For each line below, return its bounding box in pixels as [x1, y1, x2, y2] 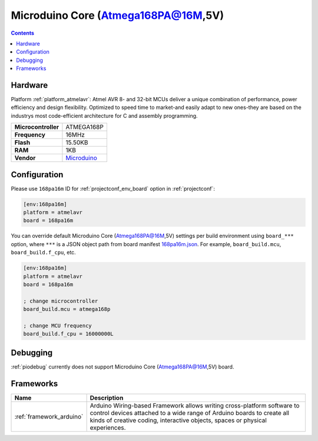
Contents [11, 29, 35, 37]
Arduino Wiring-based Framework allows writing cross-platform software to [90, 401, 300, 409]
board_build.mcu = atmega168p [23, 306, 111, 313]
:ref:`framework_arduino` [14, 412, 84, 420]
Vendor [14, 154, 36, 162]
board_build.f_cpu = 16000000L [23, 330, 114, 337]
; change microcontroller [23, 297, 98, 304]
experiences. [90, 423, 126, 432]
